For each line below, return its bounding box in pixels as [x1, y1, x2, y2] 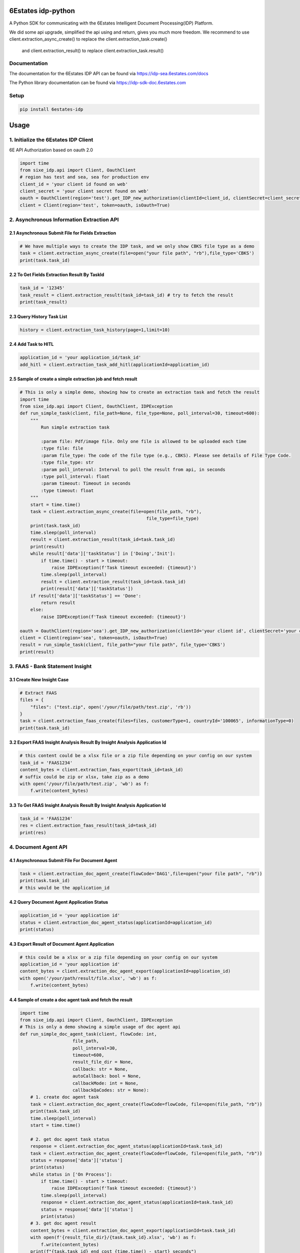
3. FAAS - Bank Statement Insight [9, 663, 92, 670]
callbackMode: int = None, [72, 1080, 138, 1086]
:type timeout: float [40, 488, 94, 493]
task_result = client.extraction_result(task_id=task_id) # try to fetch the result [19, 292, 233, 298]
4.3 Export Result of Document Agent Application [9, 941, 114, 947]
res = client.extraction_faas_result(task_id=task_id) [19, 822, 157, 828]
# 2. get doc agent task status [30, 1136, 110, 1142]
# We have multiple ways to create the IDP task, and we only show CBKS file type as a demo [19, 243, 254, 249]
